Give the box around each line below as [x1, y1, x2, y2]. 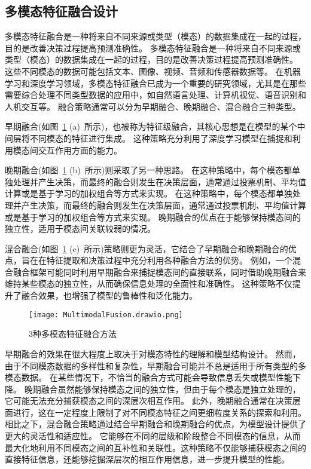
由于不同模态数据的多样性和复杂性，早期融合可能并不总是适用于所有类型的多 [5, 359, 306, 372]
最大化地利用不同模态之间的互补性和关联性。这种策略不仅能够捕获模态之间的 [5, 441, 306, 453]
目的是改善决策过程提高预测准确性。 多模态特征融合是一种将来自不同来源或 [5, 41, 301, 54]
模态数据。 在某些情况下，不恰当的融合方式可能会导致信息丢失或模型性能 [5, 371, 292, 384]
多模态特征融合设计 [5, 2, 118, 20]
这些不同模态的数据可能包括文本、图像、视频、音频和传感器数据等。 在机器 [5, 65, 301, 77]
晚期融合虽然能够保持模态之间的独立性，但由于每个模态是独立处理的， [24, 382, 301, 395]
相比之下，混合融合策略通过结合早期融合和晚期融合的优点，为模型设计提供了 [5, 418, 306, 430]
